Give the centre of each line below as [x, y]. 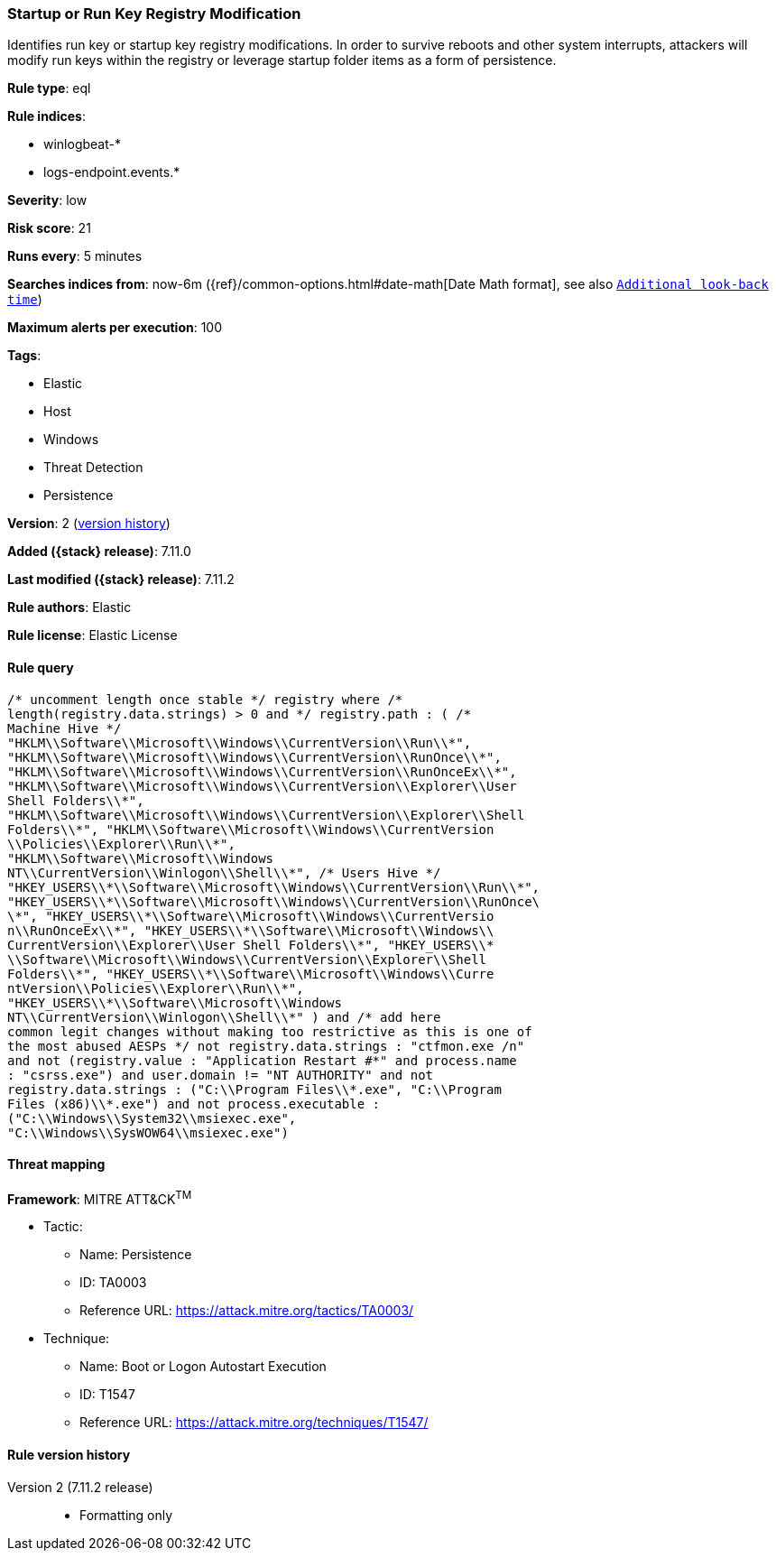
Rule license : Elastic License [92, 635]
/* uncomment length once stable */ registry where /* [205, 699]
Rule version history [69, 1455]
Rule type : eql [49, 88]
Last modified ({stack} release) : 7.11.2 [121, 580]
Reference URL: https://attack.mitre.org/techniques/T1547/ [254, 1423]
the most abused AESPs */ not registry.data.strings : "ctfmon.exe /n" [266, 1046]
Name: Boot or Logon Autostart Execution [203, 1367]
